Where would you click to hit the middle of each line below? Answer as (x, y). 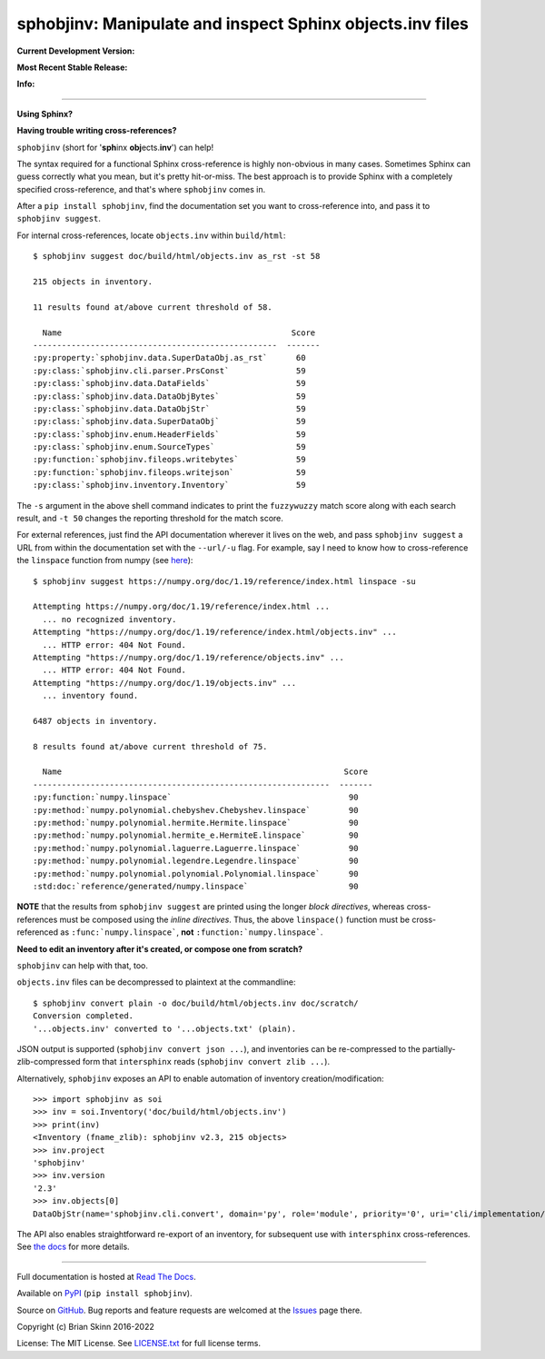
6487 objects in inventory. (95, 721)
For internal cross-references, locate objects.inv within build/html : (151, 235)
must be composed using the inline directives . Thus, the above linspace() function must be (235, 919)
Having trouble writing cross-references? (97, 131)
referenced (38, 932)
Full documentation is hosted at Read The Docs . (106, 1276)
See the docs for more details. (74, 1247)
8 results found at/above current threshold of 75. (150, 746)
